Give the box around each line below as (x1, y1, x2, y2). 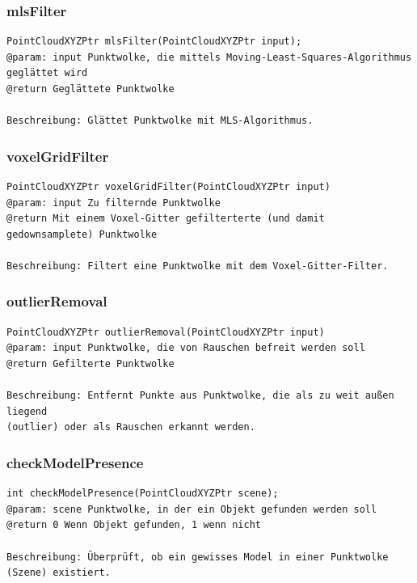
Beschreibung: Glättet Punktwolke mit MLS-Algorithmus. (6, 115, 314, 127)
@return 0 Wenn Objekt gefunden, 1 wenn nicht (6, 519, 261, 531)
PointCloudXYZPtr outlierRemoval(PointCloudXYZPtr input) (6, 326, 325, 338)
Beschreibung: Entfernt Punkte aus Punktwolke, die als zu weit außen (6, 390, 394, 402)
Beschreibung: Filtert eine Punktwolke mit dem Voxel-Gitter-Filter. (6, 260, 389, 272)
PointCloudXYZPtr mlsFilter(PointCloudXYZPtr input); (6, 36, 302, 48)
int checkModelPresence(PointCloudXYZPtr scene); (6, 488, 279, 500)
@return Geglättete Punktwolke (6, 83, 175, 95)
